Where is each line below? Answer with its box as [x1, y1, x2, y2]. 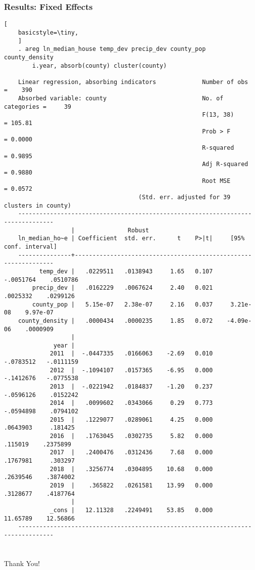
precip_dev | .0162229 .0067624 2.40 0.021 [32, 284, 213, 292]
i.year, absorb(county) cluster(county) [32, 62, 167, 69]
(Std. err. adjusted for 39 [138, 194, 231, 201]
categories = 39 [4, 103, 72, 110]
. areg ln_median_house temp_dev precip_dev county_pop [18, 45, 206, 53]
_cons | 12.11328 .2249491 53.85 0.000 [50, 506, 213, 514]
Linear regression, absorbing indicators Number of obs [18, 78, 248, 86]
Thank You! [4, 558, 40, 569]
